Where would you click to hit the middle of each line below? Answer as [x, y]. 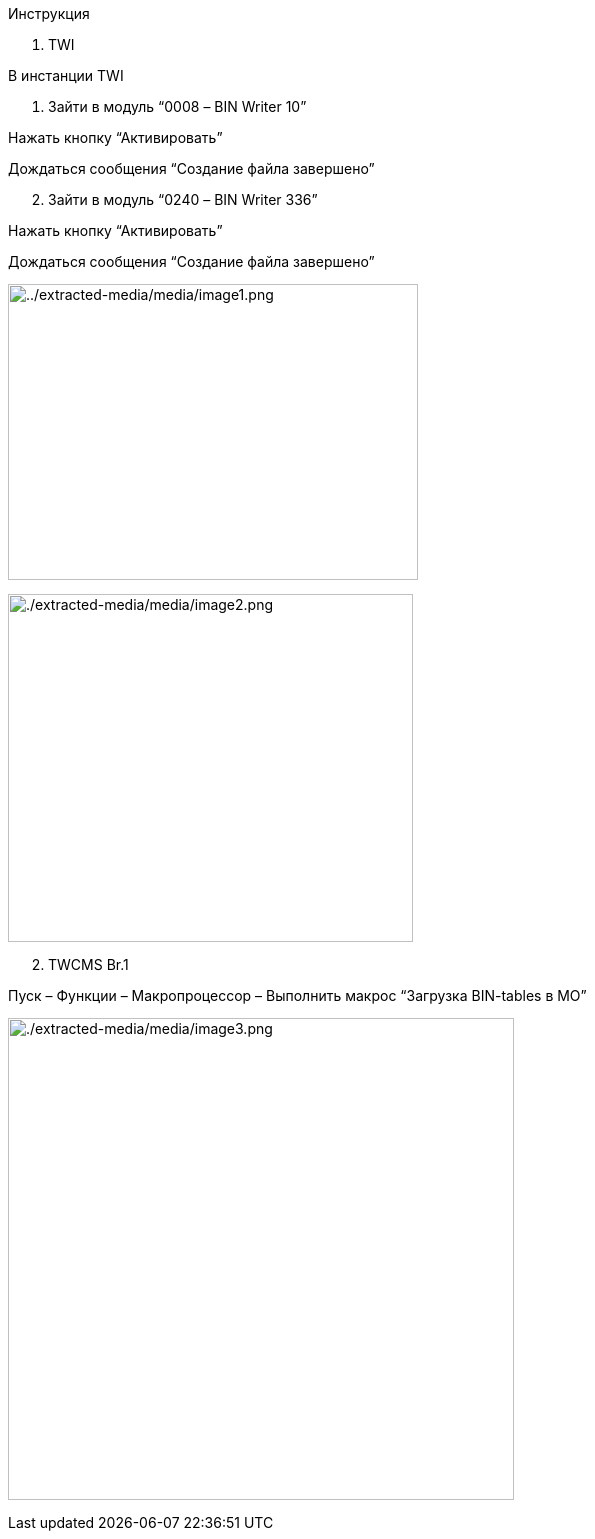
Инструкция [49, 13]
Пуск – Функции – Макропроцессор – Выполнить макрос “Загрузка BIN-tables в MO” [297, 995]
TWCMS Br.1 [88, 964]
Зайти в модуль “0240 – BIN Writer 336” [183, 199]
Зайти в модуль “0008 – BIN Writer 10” [177, 106]
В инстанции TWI [66, 75]
